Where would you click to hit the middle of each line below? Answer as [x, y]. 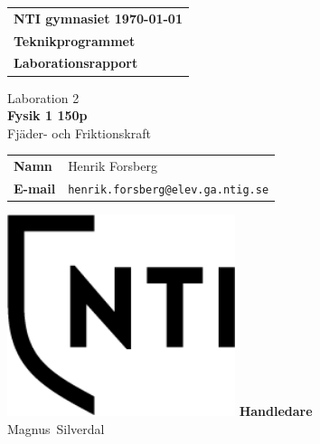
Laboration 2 [43, 97]
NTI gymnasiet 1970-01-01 [98, 18]
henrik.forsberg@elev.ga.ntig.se [169, 189]
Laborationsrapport [76, 63]
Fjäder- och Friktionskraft [79, 132]
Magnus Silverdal [56, 428]
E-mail [35, 188]
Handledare [276, 410]
